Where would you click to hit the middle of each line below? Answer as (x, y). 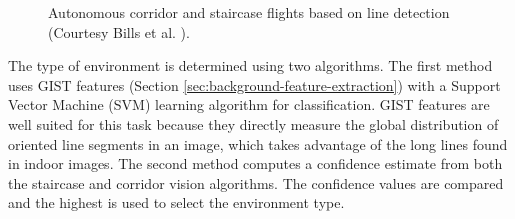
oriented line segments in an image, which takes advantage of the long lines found (258, 143)
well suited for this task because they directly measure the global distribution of (253, 123)
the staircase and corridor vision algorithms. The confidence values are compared (256, 182)
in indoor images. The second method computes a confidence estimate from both (255, 163)
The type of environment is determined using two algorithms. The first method (250, 65)
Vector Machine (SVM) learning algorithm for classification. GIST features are (249, 104)
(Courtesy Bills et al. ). (119, 31)
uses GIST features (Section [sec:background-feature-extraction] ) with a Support (254, 84)
